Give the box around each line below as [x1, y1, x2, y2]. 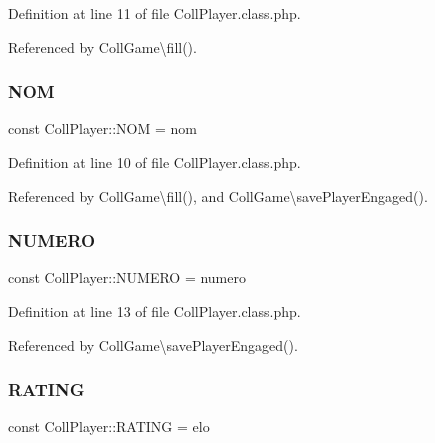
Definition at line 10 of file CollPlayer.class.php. [8, 152, 301, 172]
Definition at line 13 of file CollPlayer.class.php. [8, 301, 301, 321]
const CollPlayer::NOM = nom [8, 118, 197, 139]
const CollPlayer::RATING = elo [8, 416, 210, 437]
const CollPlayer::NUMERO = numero [8, 267, 246, 288]
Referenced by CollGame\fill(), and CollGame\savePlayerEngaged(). [8, 185, 428, 206]
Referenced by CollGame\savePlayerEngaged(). [8, 334, 298, 355]
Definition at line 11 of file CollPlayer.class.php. [8, 3, 301, 23]
